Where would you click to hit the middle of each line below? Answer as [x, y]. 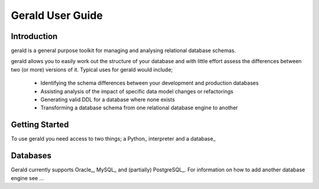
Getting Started [40, 125]
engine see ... [27, 178]
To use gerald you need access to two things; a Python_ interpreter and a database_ [113, 139]
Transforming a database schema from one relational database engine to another [139, 108]
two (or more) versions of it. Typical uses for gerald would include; [92, 69]
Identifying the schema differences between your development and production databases [150, 83]
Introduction [34, 36]
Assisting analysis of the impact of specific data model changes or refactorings [137, 91]
